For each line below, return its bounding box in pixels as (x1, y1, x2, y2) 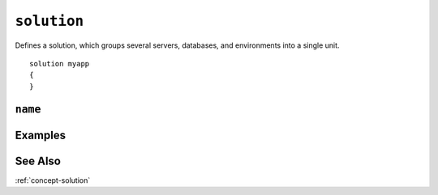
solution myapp (29, 59, 90, 68)
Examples (15, 128, 67, 142)
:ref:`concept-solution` (15, 175, 91, 185)
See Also (15, 154, 61, 167)
